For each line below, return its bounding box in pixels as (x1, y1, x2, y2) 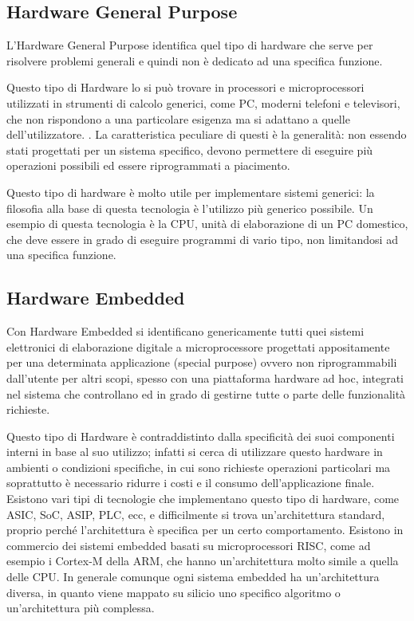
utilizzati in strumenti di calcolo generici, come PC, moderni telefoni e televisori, (6, 94, 400, 111)
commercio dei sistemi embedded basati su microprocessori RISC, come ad (6, 536, 371, 553)
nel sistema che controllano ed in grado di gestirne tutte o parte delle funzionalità (6, 385, 406, 402)
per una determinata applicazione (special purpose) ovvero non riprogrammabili (6, 354, 397, 371)
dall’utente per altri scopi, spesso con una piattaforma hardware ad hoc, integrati (6, 369, 404, 386)
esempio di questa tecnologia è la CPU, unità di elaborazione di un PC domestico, (6, 215, 408, 232)
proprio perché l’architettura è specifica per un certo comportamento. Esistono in (6, 521, 404, 538)
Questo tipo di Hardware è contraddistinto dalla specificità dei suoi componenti (6, 427, 395, 444)
